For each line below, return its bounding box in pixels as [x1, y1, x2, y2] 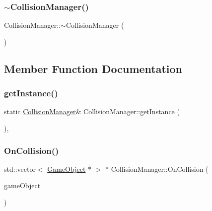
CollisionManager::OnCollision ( [111, 163, 209, 174]
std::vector [4, 163, 36, 174]
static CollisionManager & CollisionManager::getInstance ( [4, 106, 180, 117]
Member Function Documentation [4, 61, 183, 76]
